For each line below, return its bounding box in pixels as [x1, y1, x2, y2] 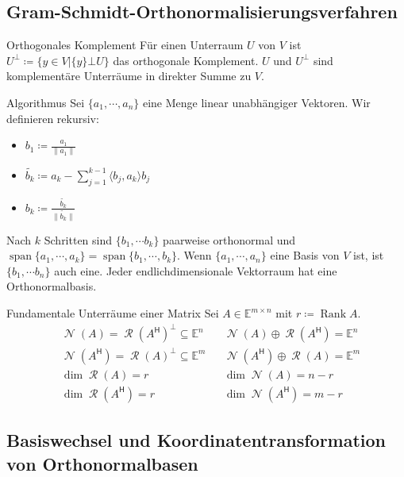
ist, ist [353, 247, 384, 264]
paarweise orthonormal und [163, 231, 296, 248]
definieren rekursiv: [6, 110, 99, 126]
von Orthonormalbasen [6, 451, 198, 475]
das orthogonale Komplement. [113, 52, 259, 68]
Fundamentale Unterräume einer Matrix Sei [6, 305, 219, 321]
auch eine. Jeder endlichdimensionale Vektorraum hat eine [54, 262, 337, 279]
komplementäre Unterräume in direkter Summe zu [6, 67, 252, 84]
